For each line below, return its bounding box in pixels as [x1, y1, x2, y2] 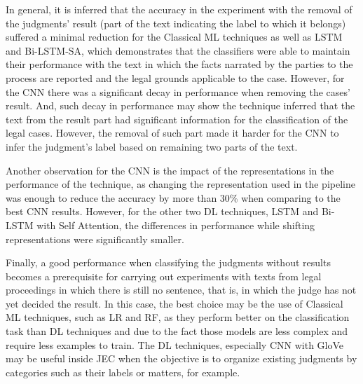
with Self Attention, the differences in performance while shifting [36, 217, 315, 232]
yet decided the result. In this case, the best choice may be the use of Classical [6, 296, 343, 310]
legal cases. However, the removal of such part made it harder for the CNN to [6, 125, 339, 140]
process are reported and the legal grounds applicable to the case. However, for [6, 70, 345, 85]
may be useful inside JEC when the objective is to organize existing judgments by [6, 351, 357, 366]
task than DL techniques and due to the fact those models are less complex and [6, 324, 348, 338]
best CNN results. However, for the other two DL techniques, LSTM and [6, 204, 319, 219]
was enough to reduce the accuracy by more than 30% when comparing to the [6, 190, 341, 205]
